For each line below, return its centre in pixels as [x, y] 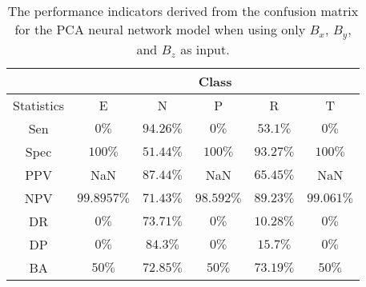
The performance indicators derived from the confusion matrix [183, 11]
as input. [205, 49]
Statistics [39, 105]
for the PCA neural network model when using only [160, 29]
